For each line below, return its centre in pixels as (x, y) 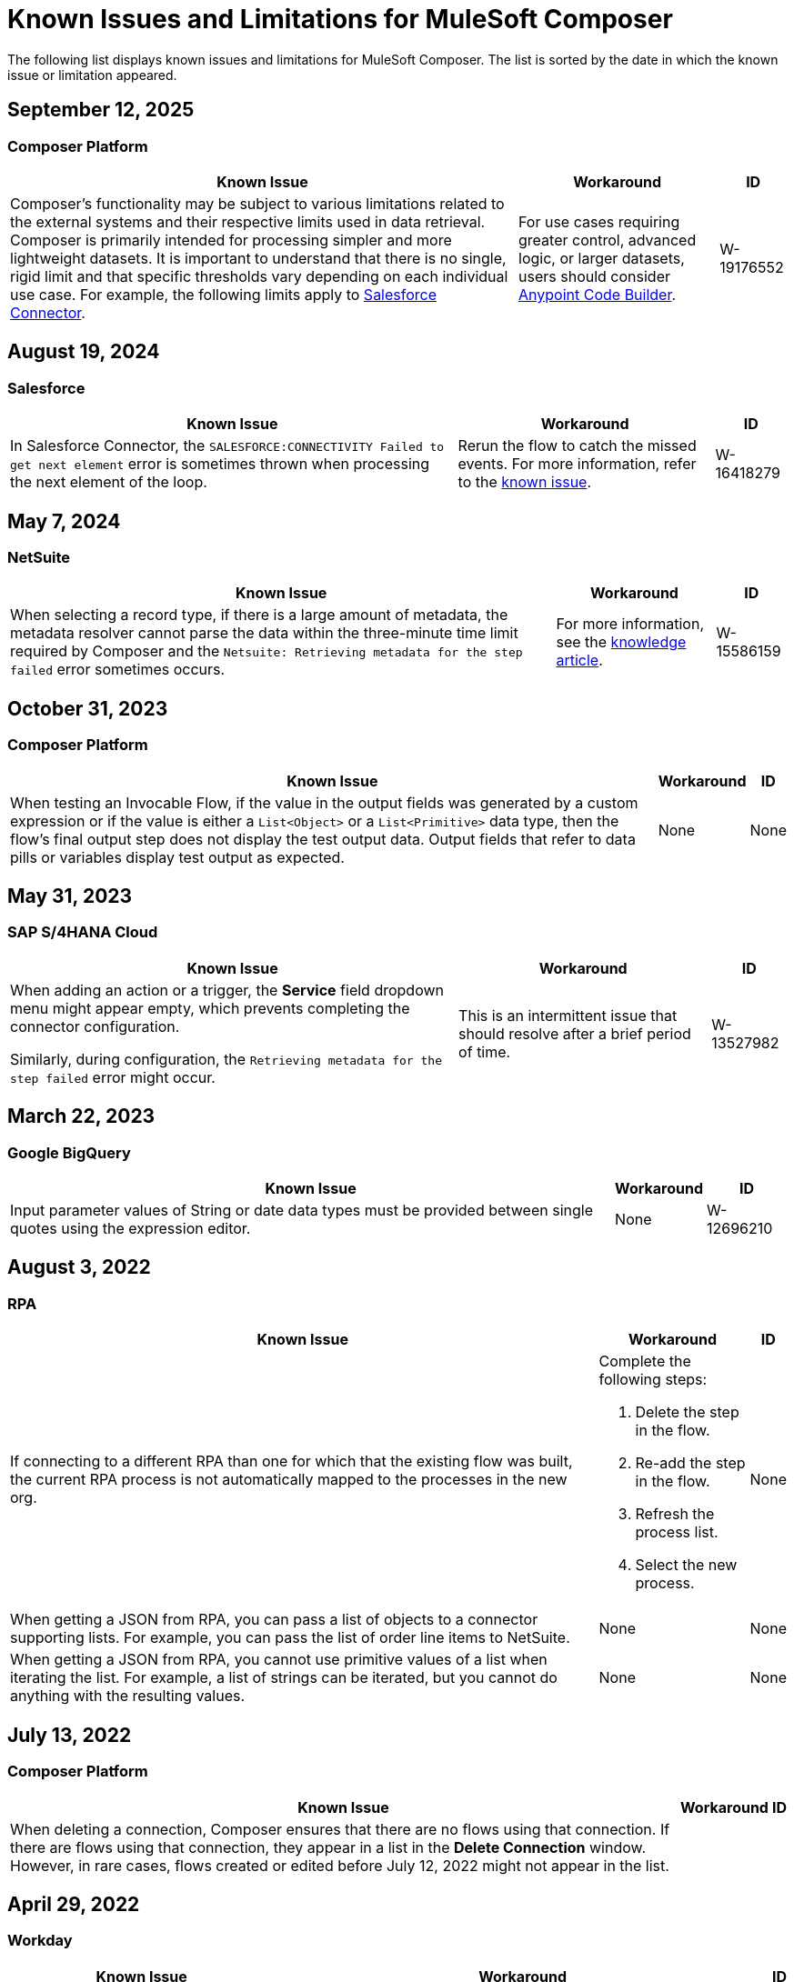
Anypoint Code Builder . (598, 294)
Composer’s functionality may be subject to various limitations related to (257, 203)
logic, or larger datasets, (602, 258)
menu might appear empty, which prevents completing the (210, 1008)
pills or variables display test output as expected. (177, 857)
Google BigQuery (69, 1152)
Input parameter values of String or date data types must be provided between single (302, 1211)
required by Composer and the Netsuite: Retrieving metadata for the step (266, 651)
